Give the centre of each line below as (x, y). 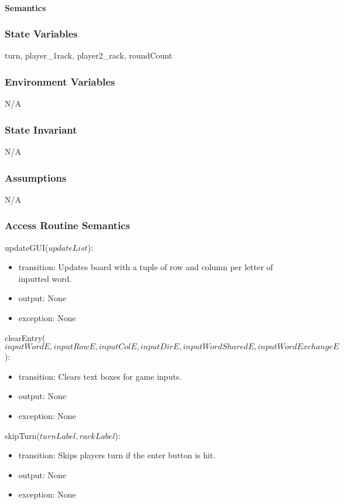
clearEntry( (25, 337)
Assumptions (36, 177)
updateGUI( (27, 247)
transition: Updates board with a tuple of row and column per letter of (146, 267)
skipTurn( (23, 435)
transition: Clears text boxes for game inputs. (100, 376)
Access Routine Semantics (68, 225)
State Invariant (41, 129)
